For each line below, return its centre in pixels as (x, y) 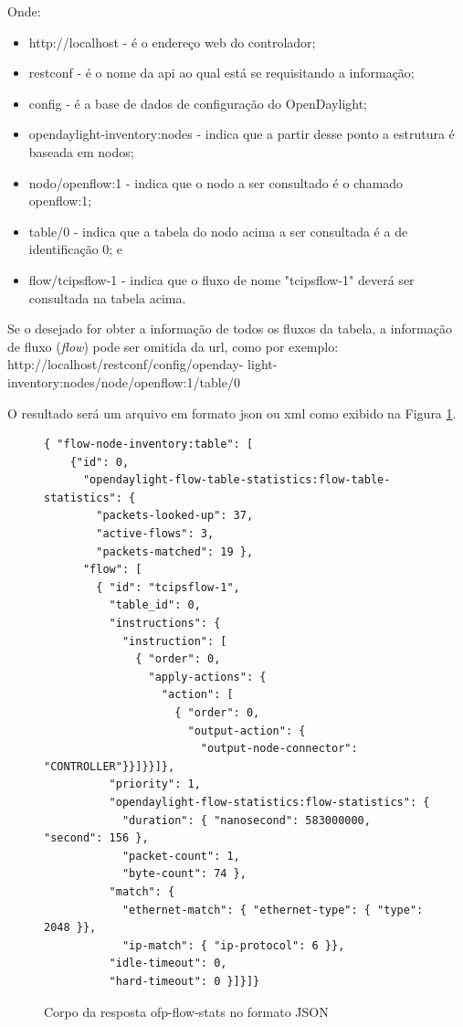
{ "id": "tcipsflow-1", (168, 587)
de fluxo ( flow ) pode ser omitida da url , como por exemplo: (173, 346)
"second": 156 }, (96, 838)
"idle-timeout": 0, (168, 963)
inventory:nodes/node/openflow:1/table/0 (124, 381)
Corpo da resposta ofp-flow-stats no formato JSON (186, 1011)
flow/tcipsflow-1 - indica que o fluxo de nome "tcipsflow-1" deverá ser (221, 279)
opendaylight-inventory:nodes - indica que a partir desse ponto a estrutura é (242, 134)
